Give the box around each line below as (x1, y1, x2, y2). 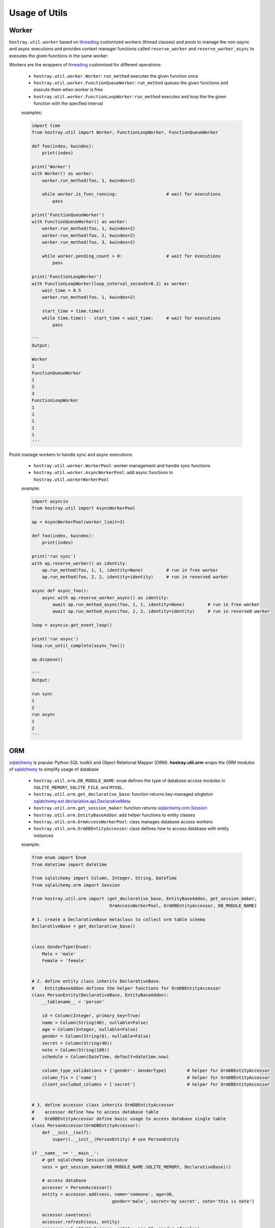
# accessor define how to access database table (31, 1109, 159, 1115)
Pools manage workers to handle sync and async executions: (9, 451, 133, 457)
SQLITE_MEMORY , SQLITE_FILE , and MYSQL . (33, 784, 124, 790)
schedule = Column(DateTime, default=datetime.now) (42, 1054, 169, 1060)
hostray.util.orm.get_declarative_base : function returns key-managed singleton (33, 791, 214, 797)
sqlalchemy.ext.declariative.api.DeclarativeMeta (33, 798, 131, 804)
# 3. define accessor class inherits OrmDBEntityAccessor (31, 1102, 174, 1108)
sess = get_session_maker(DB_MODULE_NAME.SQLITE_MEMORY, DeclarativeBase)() (42, 1164, 231, 1170)
